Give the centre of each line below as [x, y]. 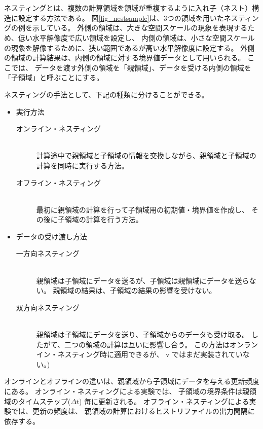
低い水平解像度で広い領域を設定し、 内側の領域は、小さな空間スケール [136, 37]
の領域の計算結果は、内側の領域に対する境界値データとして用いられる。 [125, 58]
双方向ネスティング [48, 307]
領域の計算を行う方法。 [104, 219]
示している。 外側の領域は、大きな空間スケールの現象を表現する [140, 28]
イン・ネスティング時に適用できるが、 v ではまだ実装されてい [139, 354]
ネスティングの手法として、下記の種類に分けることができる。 [106, 94]
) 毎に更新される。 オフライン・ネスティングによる [164, 401]
